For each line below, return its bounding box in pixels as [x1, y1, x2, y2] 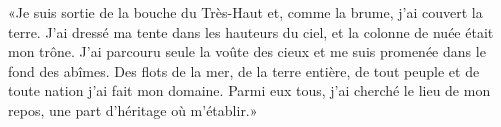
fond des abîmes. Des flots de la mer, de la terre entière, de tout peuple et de [8, 60, 480, 81]
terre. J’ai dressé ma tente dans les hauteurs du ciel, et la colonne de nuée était [8, 21, 494, 42]
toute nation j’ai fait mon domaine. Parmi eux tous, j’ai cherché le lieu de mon [8, 80, 491, 101]
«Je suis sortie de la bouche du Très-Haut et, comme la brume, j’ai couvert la [8, 2, 483, 22]
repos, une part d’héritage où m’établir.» [8, 99, 258, 120]
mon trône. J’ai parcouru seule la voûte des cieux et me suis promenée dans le [8, 41, 486, 62]
